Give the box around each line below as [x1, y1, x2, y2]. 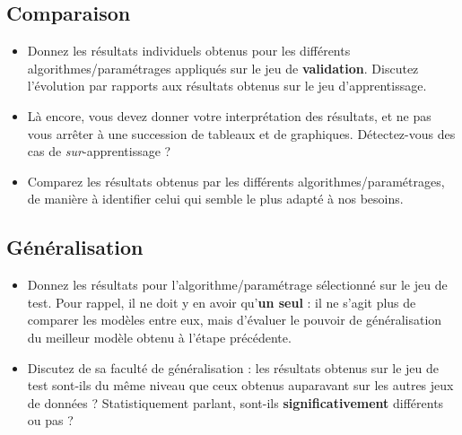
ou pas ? [27, 411, 74, 430]
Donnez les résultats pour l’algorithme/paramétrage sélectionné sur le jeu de [27, 275, 448, 294]
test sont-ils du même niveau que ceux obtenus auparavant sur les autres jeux [27, 376, 454, 395]
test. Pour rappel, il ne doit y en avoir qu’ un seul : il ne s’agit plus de [27, 292, 416, 311]
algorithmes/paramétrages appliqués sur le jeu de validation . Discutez [27, 58, 419, 77]
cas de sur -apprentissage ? [27, 142, 171, 161]
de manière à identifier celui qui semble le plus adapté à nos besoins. [27, 189, 404, 208]
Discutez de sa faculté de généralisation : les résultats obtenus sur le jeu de [27, 358, 440, 377]
